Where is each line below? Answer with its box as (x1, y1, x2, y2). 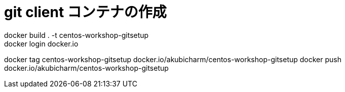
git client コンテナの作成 (4, 4, 167, 21)
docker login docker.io (4, 39, 79, 48)
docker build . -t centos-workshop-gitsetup (4, 30, 149, 39)
